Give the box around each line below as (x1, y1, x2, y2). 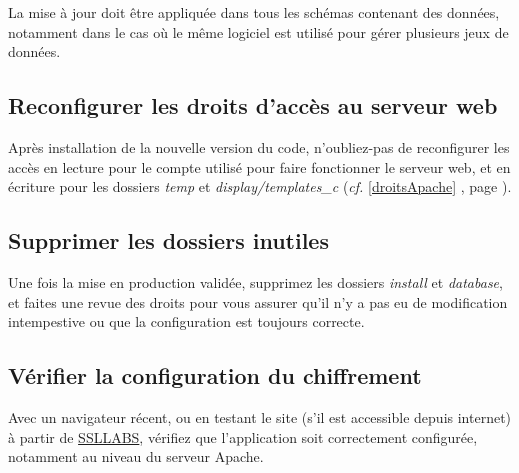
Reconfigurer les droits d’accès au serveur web (8, 90, 498, 121)
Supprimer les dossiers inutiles (8, 225, 329, 256)
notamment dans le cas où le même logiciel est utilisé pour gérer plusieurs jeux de (8, 21, 509, 42)
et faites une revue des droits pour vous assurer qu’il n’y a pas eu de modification (8, 291, 508, 312)
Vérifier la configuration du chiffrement (8, 360, 422, 391)
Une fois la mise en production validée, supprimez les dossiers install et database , (8, 271, 503, 292)
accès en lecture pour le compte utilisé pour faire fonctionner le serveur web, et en (8, 156, 511, 177)
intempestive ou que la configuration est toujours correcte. (8, 311, 365, 332)
